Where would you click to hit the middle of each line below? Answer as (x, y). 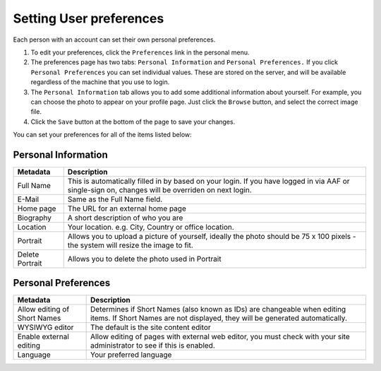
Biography (35, 218)
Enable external (43, 337)
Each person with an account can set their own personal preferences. (114, 40)
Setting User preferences (89, 18)
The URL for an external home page (127, 208)
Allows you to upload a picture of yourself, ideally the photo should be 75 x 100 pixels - (212, 236)
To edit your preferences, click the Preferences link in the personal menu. (140, 52)
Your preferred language (131, 355)
